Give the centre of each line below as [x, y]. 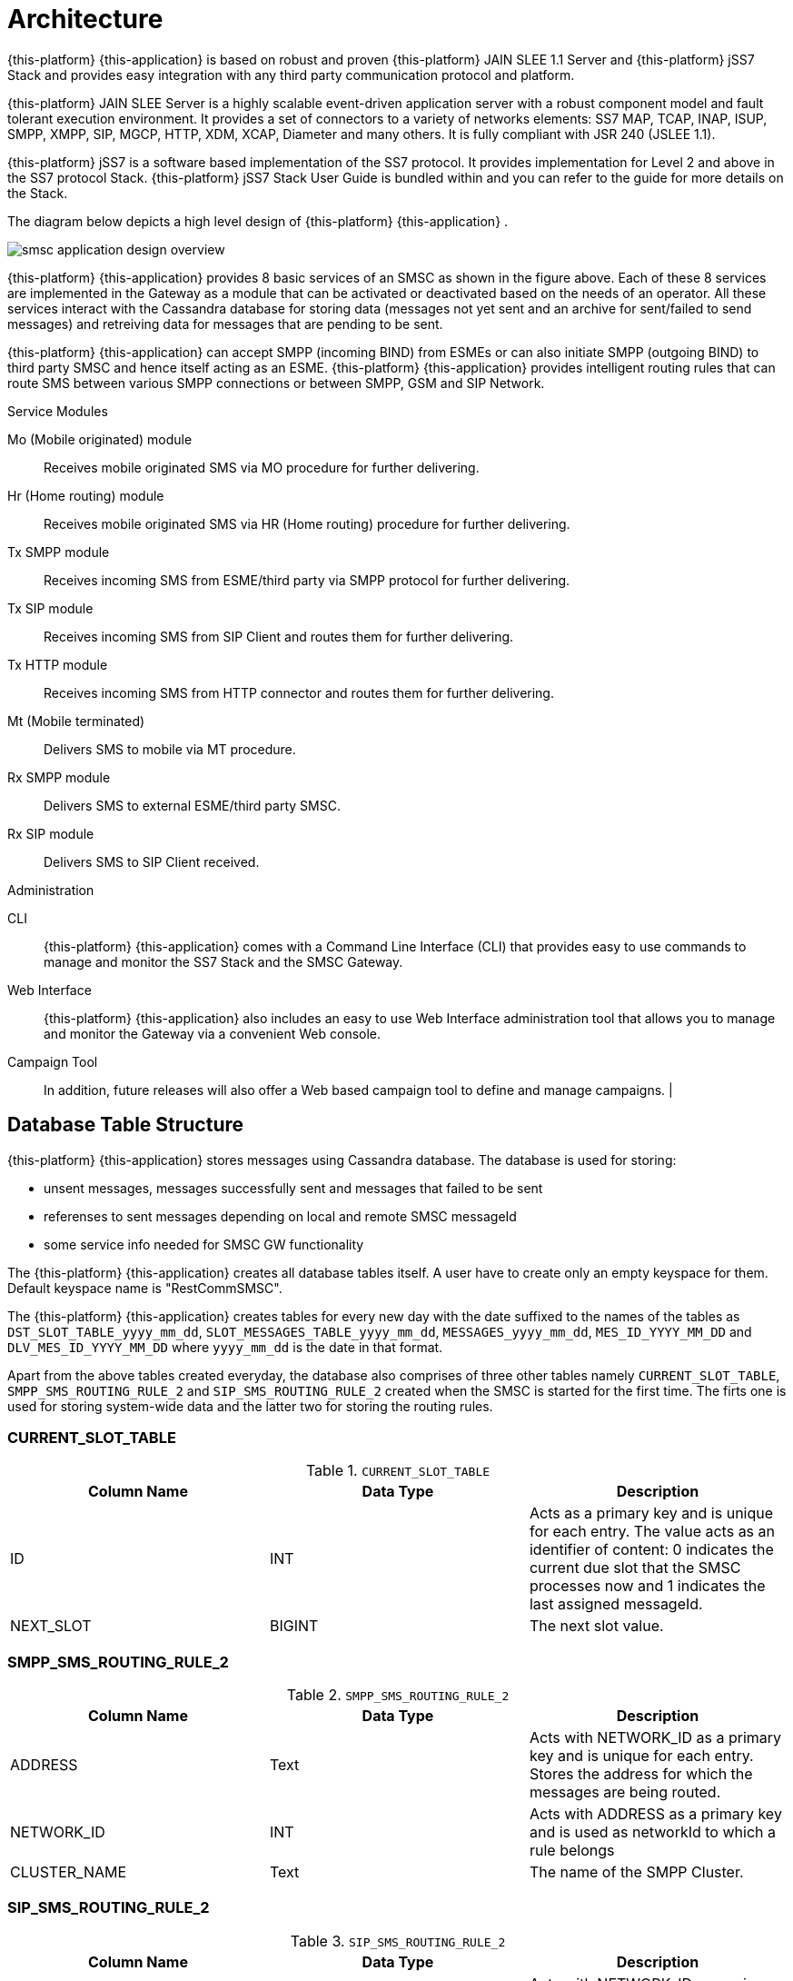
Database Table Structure [126, 1125]
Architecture [85, 19]
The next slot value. [596, 1626]
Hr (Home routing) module [86, 495]
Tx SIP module [50, 608]
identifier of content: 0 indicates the [651, 1550]
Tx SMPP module [59, 552]
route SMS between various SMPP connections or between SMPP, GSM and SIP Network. [276, 383]
